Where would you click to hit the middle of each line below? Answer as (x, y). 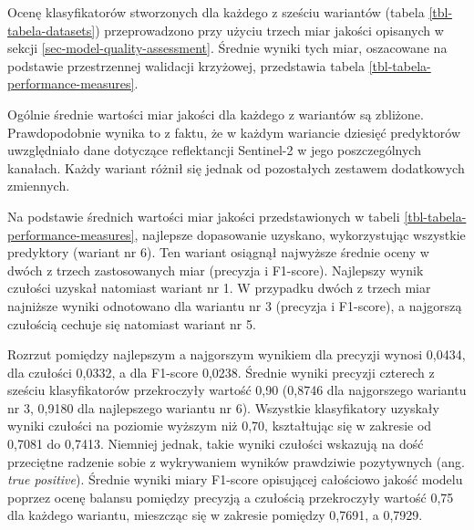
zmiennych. (39, 186)
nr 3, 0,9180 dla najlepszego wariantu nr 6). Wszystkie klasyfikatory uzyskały (223, 407)
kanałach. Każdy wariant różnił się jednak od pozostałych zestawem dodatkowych (236, 167)
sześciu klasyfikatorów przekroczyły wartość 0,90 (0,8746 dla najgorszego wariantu (237, 390)
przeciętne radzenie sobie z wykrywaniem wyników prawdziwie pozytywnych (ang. (236, 461)
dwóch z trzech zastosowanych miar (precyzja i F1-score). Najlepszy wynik (216, 270)
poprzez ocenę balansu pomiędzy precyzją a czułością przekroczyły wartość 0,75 (231, 497)
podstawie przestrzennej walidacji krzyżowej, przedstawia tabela (186, 65)
